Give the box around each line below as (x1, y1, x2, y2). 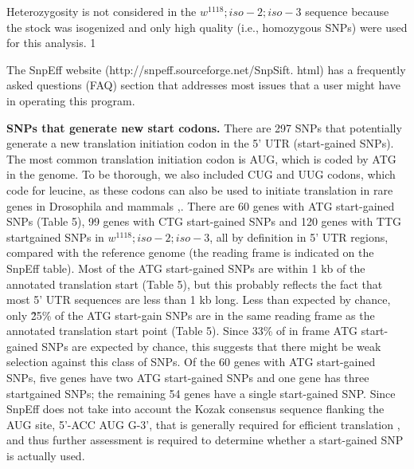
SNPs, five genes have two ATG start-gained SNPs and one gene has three (6, 369, 369, 386)
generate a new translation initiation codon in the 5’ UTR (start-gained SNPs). (6, 135, 394, 152)
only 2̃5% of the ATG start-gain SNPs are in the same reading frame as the (6, 306, 375, 323)
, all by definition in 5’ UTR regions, (209, 228, 389, 245)
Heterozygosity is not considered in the (6, 3, 197, 19)
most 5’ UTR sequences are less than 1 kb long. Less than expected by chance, (6, 291, 391, 308)
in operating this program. (6, 92, 135, 108)
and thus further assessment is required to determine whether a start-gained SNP (6, 432, 404, 448)
